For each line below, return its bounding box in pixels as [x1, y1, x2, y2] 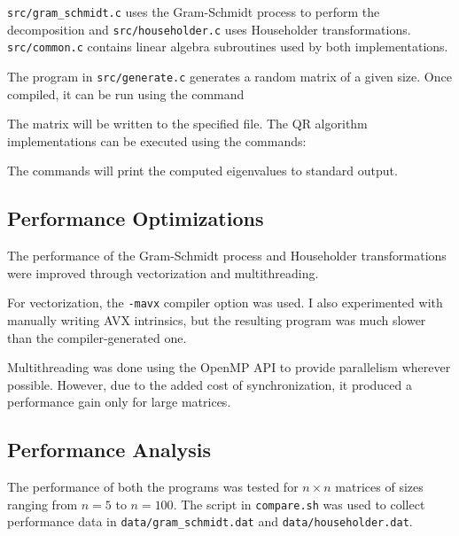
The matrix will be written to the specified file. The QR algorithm [7, 114, 368, 133]
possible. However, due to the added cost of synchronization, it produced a [7, 375, 412, 393]
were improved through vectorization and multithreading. [7, 263, 319, 282]
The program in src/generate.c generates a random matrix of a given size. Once [7, 66, 452, 85]
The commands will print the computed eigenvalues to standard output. [7, 161, 398, 180]
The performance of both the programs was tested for [7, 478, 299, 496]
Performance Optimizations [7, 205, 264, 232]
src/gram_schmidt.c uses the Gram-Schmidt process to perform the [7, 3, 380, 20]
